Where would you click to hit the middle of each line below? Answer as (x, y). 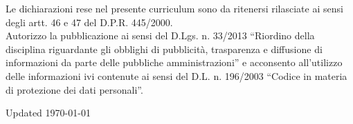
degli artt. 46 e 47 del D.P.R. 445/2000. (89, 22)
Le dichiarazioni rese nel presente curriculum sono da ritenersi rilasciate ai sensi (174, 8)
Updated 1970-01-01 (48, 113)
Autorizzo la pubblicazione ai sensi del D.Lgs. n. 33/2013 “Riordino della (160, 35)
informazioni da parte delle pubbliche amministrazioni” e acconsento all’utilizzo (174, 62)
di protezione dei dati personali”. (74, 89)
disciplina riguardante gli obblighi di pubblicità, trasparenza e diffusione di (164, 49)
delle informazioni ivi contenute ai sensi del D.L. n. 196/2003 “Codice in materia (176, 75)
